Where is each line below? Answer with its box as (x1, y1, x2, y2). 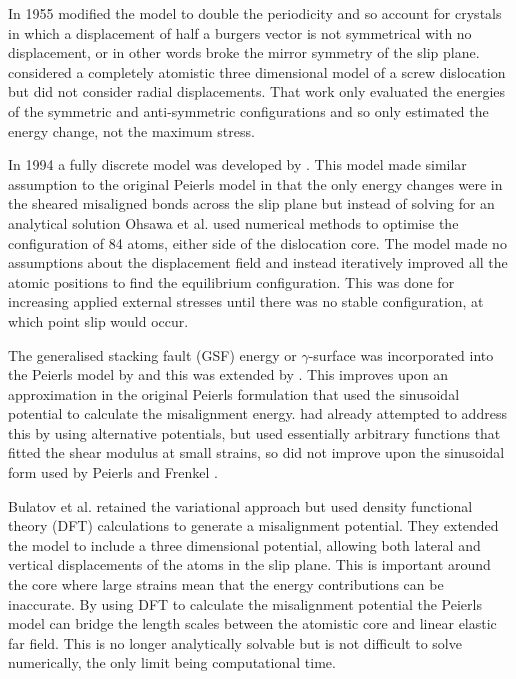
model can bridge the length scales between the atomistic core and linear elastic (8, 613, 497, 634)
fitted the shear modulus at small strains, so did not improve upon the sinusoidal (8, 442, 505, 463)
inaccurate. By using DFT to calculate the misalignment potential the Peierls (8, 593, 482, 614)
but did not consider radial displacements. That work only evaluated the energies (8, 81, 506, 102)
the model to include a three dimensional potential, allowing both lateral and (8, 534, 481, 555)
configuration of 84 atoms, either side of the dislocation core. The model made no (8, 232, 507, 253)
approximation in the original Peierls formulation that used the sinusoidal (8, 383, 460, 404)
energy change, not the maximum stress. (8, 120, 255, 141)
